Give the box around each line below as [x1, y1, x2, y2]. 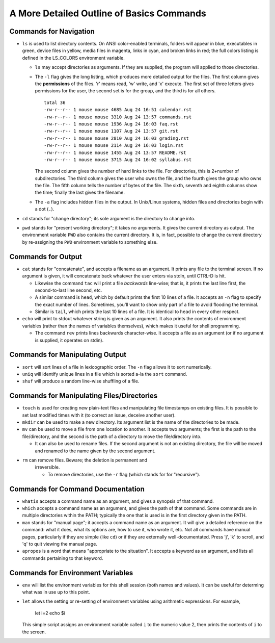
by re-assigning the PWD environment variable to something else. [22, 239, 158, 245]
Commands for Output [9, 252, 82, 261]
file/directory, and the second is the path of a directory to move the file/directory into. [22, 433, 202, 440]
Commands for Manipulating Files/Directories [9, 392, 158, 400]
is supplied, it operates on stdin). [35, 337, 104, 343]
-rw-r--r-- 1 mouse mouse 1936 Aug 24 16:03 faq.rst [44, 121, 178, 127]
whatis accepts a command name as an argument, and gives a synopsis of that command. [22, 498, 214, 504]
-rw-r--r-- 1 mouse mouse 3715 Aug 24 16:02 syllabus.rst [44, 157, 192, 163]
